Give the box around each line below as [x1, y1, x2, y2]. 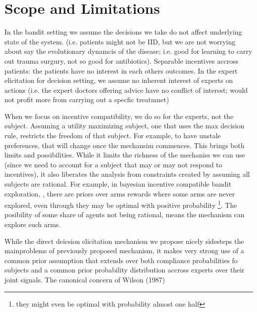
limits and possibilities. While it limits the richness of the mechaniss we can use [4, 150, 245, 160]
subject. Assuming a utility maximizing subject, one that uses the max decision [4, 120, 245, 131]
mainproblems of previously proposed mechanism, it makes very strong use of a [4, 245, 244, 256]
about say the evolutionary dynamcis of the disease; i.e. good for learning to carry [4, 46, 253, 56]
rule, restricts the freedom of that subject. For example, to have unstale [4, 130, 221, 141]
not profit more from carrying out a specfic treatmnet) [4, 94, 169, 105]
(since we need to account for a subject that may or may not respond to [4, 159, 222, 169]
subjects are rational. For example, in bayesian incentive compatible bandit [4, 179, 231, 189]
